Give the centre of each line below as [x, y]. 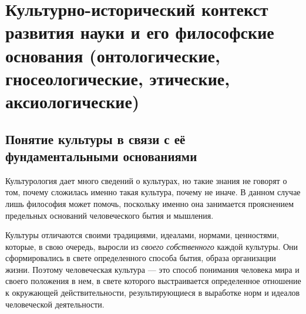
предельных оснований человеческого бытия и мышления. [110, 215]
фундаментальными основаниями [101, 156]
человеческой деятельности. [55, 304]
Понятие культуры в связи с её [95, 138]
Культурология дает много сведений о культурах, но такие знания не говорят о [146, 180]
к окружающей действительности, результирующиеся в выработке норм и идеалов [153, 293]
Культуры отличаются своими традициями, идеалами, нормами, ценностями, [142, 235]
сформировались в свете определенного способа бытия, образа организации [141, 258]
